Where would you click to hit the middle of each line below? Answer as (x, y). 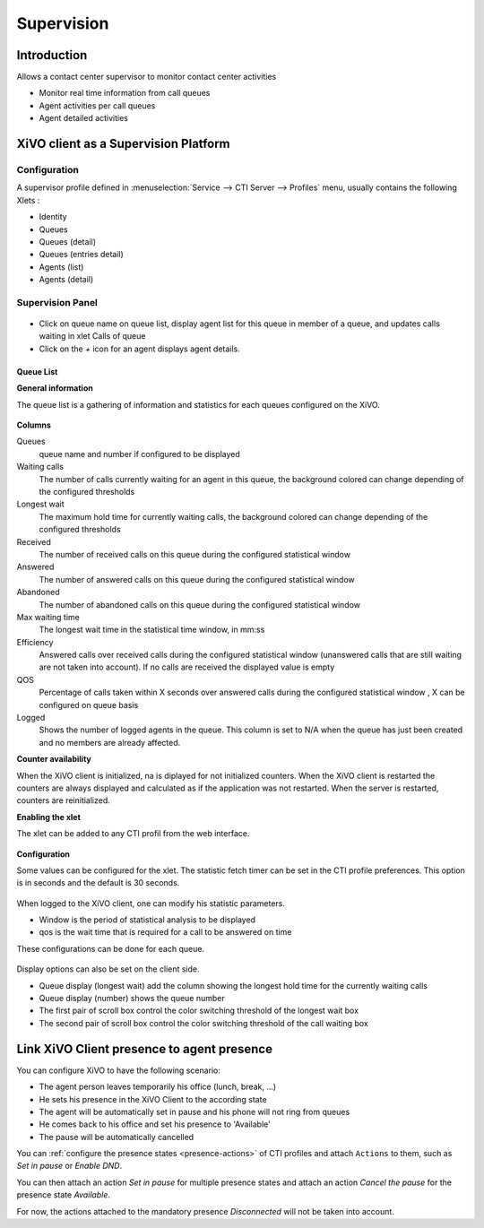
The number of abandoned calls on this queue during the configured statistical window (200, 604)
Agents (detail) (66, 280)
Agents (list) (61, 267)
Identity (53, 217)
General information (55, 388)
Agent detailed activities (84, 118)
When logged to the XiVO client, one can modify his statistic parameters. (151, 903)
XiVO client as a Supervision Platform (123, 144)
